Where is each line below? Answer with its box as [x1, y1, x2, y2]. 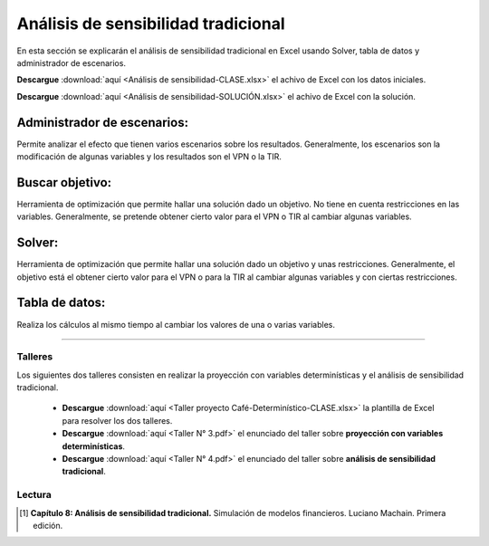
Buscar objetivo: [16, 175, 112, 190]
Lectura [16, 489, 52, 502]
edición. [33, 520, 63, 531]
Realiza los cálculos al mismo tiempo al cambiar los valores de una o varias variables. [16, 319, 335, 330]
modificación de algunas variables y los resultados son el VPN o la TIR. [16, 151, 283, 162]
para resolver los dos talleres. [62, 415, 173, 426]
